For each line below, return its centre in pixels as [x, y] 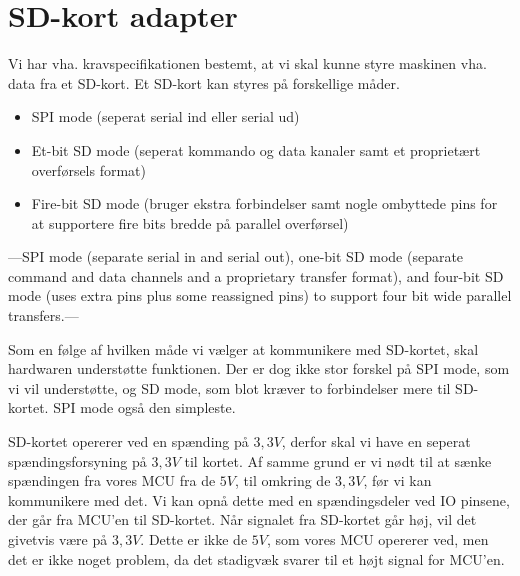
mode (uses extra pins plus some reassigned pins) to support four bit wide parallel [260, 295]
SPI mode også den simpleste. [144, 407]
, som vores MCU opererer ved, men [377, 539]
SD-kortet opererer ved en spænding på [128, 441]
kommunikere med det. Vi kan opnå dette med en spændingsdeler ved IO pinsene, [259, 499]
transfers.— [43, 315]
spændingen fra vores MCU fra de [112, 480]
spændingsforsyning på [77, 460]
